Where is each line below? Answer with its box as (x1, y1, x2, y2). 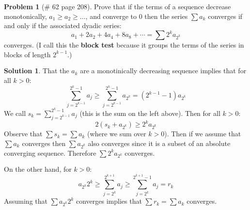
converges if (208, 11, 243, 21)
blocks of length (4, 49, 51, 59)
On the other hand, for (4, 164, 72, 174)
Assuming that (4, 196, 47, 206)
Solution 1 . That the (4, 65, 69, 76)
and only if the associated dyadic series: (4, 20, 122, 31)
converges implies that (76, 196, 142, 206)
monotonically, (4, 11, 47, 21)
